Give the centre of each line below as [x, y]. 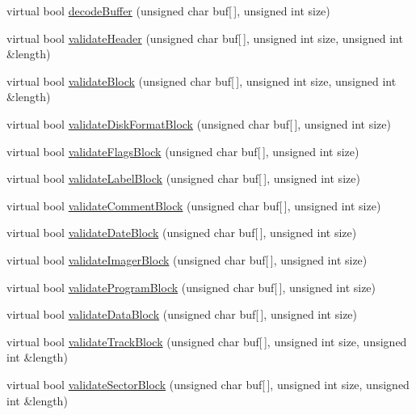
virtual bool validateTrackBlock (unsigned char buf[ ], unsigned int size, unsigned [207, 341]
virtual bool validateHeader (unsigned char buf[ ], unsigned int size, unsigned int [205, 38]
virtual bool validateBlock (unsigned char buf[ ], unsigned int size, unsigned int [202, 80]
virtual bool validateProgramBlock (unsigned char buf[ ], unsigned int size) [191, 287]
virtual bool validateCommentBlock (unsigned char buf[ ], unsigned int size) [194, 205]
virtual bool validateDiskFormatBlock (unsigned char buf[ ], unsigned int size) [199, 123]
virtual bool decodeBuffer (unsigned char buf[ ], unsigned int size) [168, 11]
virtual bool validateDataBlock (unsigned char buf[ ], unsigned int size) [182, 314]
